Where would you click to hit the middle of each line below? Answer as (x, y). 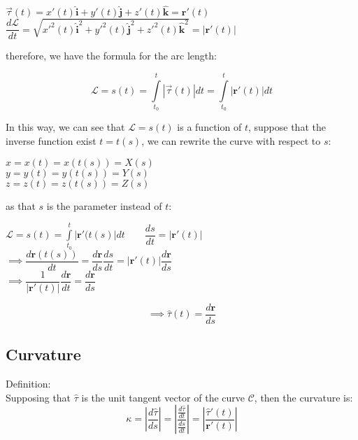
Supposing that (38, 397)
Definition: (28, 384)
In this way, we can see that (65, 127)
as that (21, 205)
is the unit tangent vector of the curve (163, 397)
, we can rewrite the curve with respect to (231, 141)
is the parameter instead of (104, 205)
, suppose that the (287, 127)
